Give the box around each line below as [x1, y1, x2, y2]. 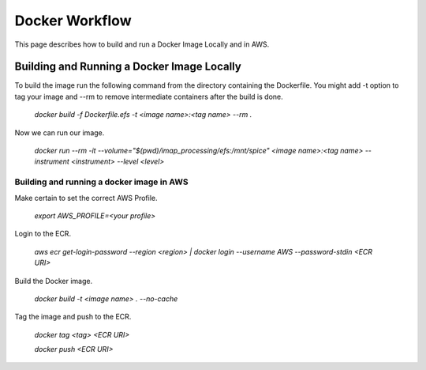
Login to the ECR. [14, 229, 71, 239]
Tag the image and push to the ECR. [14, 312, 132, 322]
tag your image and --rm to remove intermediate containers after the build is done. [14, 92, 283, 101]
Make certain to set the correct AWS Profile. [14, 193, 158, 202]
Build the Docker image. [14, 276, 93, 285]
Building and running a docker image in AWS [14, 176, 189, 187]
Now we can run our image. [14, 127, 105, 138]
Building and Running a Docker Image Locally [14, 60, 242, 74]
